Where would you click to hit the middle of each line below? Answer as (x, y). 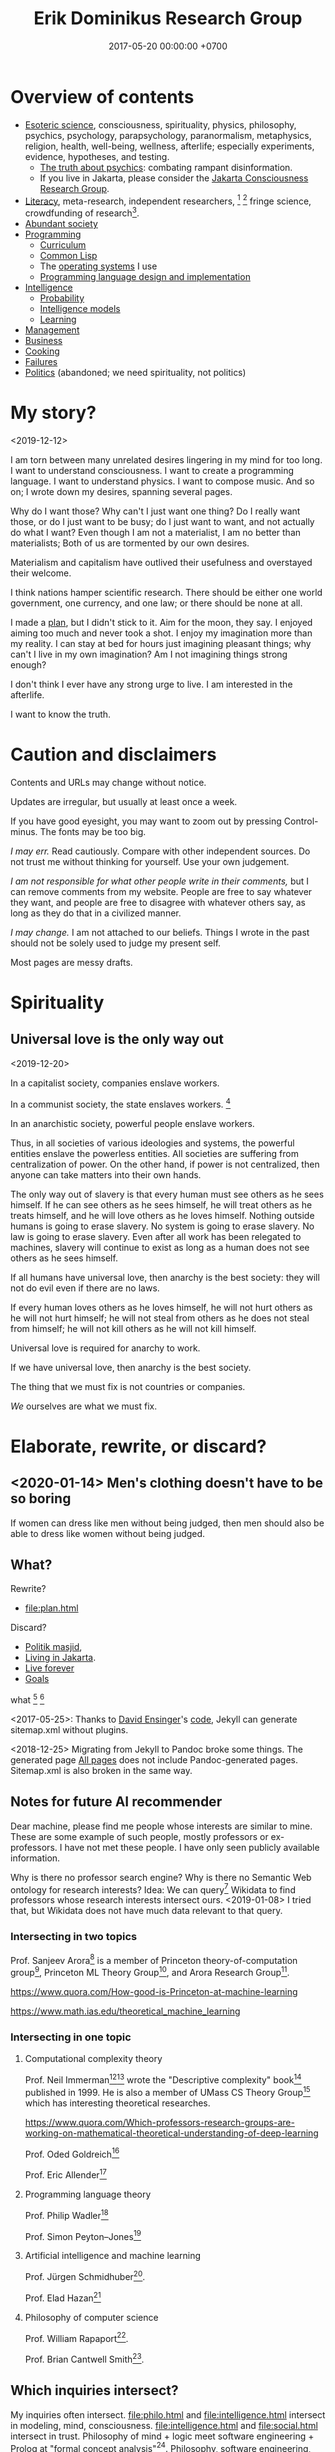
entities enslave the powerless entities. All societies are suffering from (155, 1153)
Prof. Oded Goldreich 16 (72, 2153)
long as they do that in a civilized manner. (96, 913)
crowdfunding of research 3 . (82, 212)
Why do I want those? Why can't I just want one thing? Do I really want (155, 511)
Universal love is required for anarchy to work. (105, 1348)
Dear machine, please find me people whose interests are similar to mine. (161, 1826)
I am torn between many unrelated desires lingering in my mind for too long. (166, 459)
